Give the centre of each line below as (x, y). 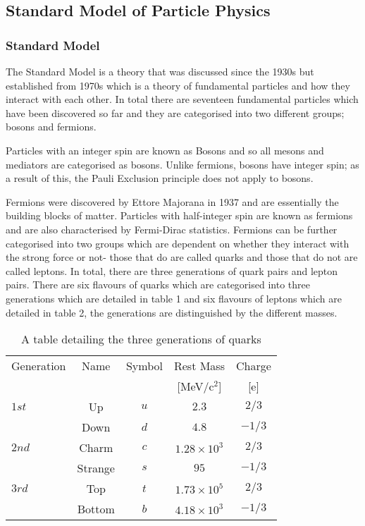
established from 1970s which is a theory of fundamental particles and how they (178, 85)
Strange (96, 468)
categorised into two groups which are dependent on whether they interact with (178, 243)
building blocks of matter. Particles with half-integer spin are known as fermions (179, 215)
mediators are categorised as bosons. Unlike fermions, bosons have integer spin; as (182, 164)
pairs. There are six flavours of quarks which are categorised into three (158, 285)
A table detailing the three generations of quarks (141, 339)
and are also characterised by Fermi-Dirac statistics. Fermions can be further (172, 229)
